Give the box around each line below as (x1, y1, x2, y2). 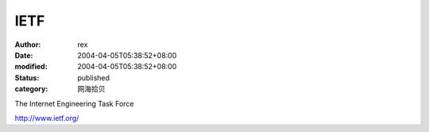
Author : (14, 40, 41, 49)
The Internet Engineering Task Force (14, 99, 134, 108)
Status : (14, 72, 40, 83)
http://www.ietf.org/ (14, 113, 79, 122)
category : (14, 84, 48, 94)
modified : (14, 62, 48, 72)
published (77, 72, 110, 83)
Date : (14, 50, 33, 60)
